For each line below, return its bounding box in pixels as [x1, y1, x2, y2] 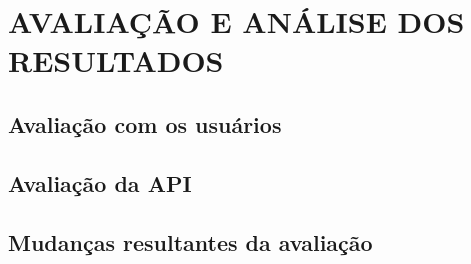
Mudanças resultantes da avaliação [8, 226, 373, 257]
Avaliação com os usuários [8, 108, 282, 139]
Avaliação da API [8, 167, 192, 198]
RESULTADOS [8, 40, 224, 81]
